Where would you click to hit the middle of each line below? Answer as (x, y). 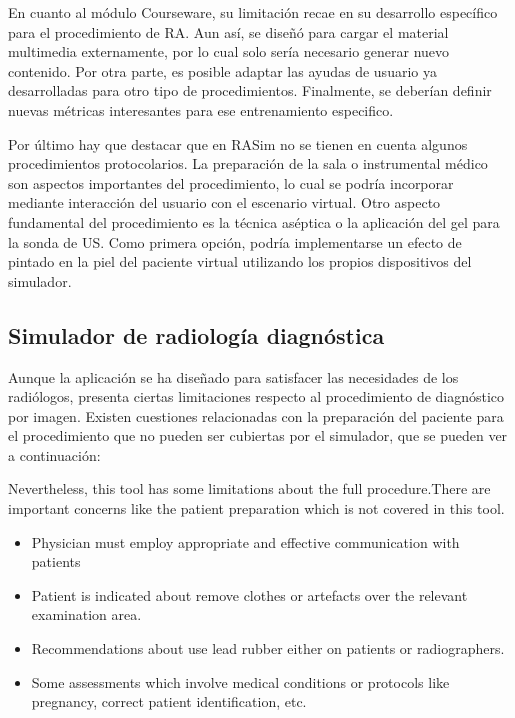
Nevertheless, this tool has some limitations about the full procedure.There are (249, 488)
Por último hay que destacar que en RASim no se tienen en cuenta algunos (238, 143)
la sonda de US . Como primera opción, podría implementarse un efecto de (235, 241)
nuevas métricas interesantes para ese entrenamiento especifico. (201, 109)
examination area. (86, 614)
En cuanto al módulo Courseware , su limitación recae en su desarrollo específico (253, 12)
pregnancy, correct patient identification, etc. (169, 701)
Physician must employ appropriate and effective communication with (245, 541)
